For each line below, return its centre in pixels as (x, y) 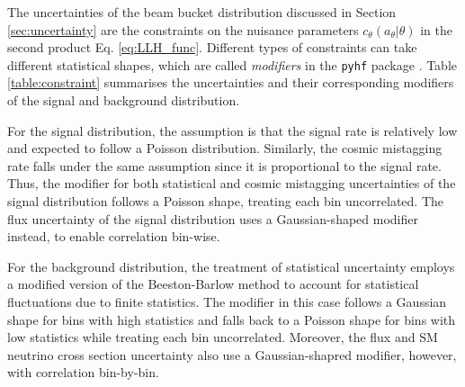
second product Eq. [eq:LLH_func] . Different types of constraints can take (212, 47)
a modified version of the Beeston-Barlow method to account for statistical (213, 284)
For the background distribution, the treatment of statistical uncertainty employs (231, 266)
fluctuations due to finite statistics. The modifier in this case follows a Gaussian (227, 301)
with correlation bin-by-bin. (83, 372)
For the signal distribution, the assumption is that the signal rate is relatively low (232, 130)
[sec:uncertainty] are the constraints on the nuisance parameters (183, 29)
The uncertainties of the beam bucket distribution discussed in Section (202, 12)
